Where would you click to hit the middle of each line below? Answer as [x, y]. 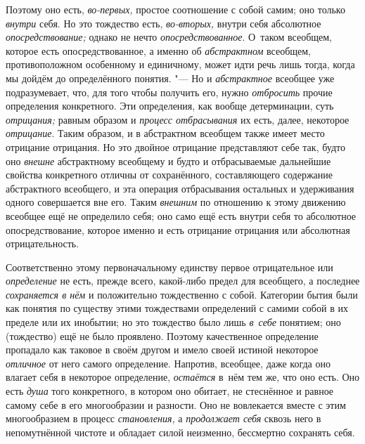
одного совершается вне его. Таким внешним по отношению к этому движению [176, 202]
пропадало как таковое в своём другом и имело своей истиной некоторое [162, 350]
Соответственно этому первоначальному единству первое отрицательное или [169, 267]
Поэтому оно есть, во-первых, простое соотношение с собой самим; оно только [175, 9]
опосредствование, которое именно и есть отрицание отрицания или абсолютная [178, 229]
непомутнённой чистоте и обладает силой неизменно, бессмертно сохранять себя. [180, 432]
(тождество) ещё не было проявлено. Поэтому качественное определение [162, 335]
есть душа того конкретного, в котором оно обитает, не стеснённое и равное [170, 391]
